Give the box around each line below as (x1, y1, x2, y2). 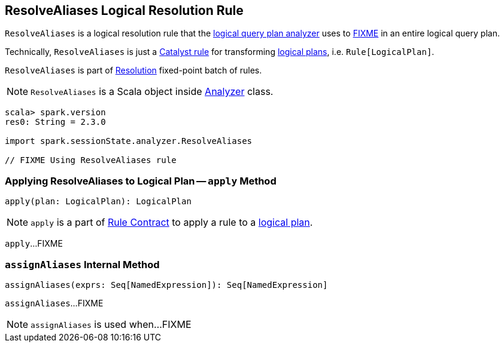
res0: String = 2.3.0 (5, 117, 106, 127)
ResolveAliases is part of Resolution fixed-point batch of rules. (5, 65, 262, 76)
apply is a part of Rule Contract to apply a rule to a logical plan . (31, 216, 313, 229)
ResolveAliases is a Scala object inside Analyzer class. (31, 85, 274, 98)
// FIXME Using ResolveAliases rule (5, 155, 177, 165)
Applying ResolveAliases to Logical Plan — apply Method (5, 174, 277, 187)
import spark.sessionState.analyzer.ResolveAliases (5, 136, 253, 146)
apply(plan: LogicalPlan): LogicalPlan (5, 196, 192, 207)
